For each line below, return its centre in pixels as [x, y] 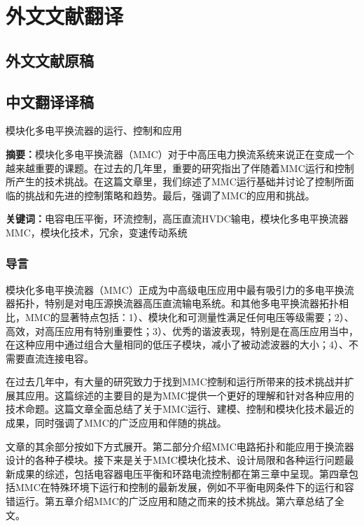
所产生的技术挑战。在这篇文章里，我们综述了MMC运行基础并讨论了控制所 [175, 182]
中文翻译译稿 [50, 101]
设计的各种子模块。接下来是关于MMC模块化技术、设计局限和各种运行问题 [175, 460]
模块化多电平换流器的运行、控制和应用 [94, 130]
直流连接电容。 [59, 358]
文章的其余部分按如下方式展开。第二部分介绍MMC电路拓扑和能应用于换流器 [180, 446]
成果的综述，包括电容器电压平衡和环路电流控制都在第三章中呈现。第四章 [182, 473]
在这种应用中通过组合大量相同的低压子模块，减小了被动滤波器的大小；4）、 [177, 344]
